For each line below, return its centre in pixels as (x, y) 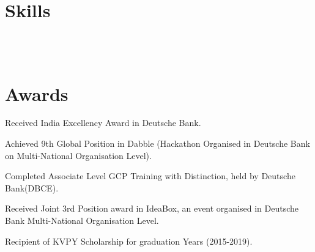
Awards (37, 93)
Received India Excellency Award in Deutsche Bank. (103, 123)
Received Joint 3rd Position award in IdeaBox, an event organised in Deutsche (152, 208)
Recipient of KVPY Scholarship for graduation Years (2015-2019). (129, 241)
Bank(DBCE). (32, 187)
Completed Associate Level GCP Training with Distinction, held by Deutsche (150, 176)
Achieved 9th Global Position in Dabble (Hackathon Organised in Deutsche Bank (157, 143)
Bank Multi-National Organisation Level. (82, 220)
